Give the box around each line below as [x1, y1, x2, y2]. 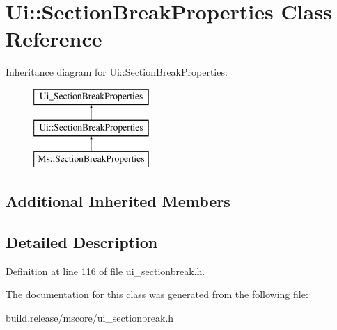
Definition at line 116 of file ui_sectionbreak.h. [6, 263, 205, 278]
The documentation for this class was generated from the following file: [6, 287, 308, 302]
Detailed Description [6, 231, 158, 253]
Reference [6, 24, 102, 53]
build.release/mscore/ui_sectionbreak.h [6, 311, 174, 325]
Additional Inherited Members [6, 190, 230, 212]
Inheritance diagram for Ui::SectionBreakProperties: [6, 65, 228, 79]
